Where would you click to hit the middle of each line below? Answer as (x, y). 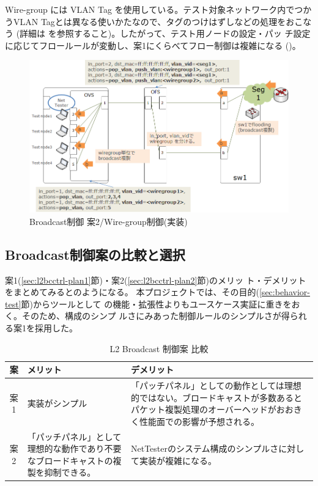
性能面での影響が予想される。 (199, 421)
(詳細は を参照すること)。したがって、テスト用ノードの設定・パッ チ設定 (163, 33)
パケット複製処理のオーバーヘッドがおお (212, 409)
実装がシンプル (57, 403)
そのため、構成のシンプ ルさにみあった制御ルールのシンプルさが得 (156, 316)
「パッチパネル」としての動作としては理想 (216, 385)
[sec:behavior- (284, 292)
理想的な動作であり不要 (74, 448)
